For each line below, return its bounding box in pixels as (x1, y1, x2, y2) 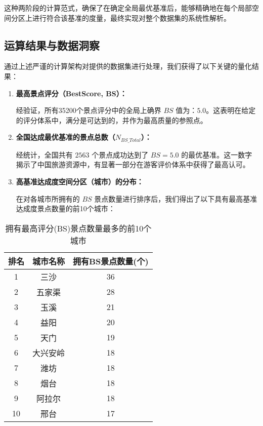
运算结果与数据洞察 (4, 37, 100, 53)
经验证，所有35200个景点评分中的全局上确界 (16, 105, 161, 115)
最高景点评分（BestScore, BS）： (16, 88, 127, 98)
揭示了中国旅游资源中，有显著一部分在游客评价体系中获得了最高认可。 (16, 159, 250, 170)
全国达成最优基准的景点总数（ (16, 132, 115, 142)
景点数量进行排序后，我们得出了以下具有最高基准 (94, 193, 257, 204)
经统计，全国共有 (16, 149, 73, 160)
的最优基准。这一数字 (181, 149, 252, 160)
